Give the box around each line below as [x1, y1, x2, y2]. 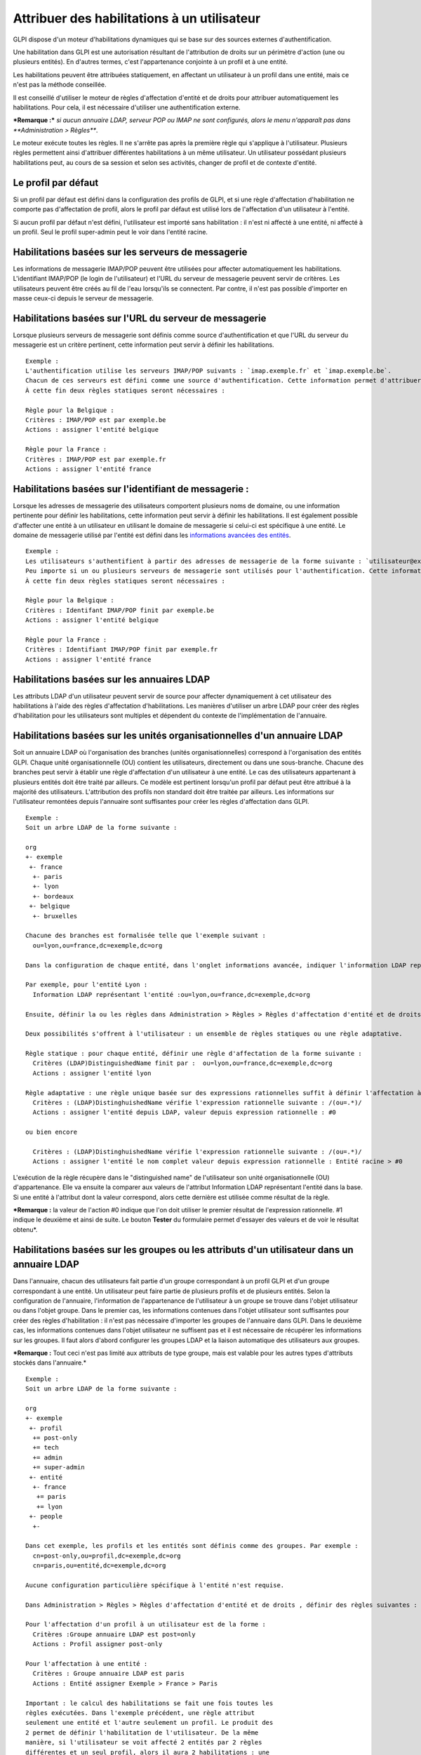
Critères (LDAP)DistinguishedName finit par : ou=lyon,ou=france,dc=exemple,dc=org [32, 1059, 333, 1067]
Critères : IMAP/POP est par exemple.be [25, 416, 166, 424]
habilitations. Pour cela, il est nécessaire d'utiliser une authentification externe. [13, 102, 241, 112]
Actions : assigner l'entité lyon [32, 1069, 152, 1077]
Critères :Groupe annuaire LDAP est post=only [32, 1630, 196, 1638]
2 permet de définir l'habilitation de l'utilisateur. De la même [25, 1728, 259, 1737]
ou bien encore [25, 1128, 78, 1137]
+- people [29, 1513, 63, 1521]
